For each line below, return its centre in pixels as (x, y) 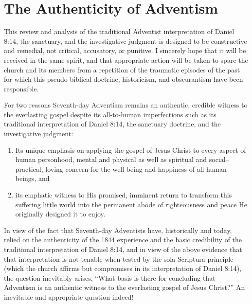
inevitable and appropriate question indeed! (69, 296)
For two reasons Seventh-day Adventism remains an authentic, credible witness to (126, 105)
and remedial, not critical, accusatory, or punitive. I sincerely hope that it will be (125, 50)
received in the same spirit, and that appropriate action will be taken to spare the (126, 60)
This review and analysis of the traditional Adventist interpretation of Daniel (119, 31)
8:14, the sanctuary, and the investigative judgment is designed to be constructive (126, 41)
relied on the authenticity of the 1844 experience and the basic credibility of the (123, 240)
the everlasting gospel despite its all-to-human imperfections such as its (110, 114)
